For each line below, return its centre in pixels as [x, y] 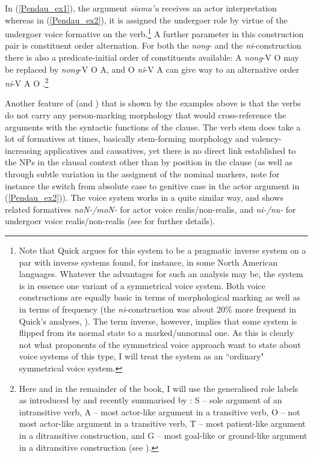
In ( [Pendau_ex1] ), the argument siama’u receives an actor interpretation [141, 8]
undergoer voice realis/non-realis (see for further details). [110, 221]
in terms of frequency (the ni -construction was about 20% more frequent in [157, 309]
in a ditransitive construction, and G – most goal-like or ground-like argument [163, 435]
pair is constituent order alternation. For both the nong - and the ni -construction [153, 45]
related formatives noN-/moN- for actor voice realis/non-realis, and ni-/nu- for [150, 209]
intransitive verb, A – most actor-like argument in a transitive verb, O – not [160, 411]
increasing [23, 150]
